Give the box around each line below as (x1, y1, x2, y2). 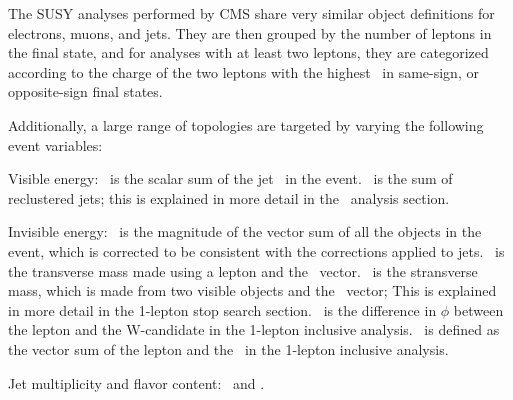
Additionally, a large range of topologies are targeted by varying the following (8, 114, 484, 135)
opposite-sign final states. (8, 81, 163, 102)
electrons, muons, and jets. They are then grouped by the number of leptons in (8, 22, 492, 43)
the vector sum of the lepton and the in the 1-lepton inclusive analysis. (8, 338, 449, 359)
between (453, 299, 504, 320)
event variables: (8, 134, 103, 155)
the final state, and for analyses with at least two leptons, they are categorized (8, 42, 489, 63)
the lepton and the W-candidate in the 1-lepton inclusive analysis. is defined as (8, 319, 500, 340)
